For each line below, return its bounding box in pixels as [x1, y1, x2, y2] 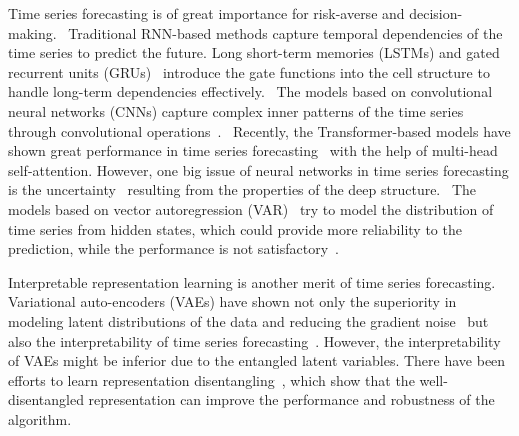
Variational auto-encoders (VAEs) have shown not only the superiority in [8, 291, 457, 312]
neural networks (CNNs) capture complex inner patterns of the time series [8, 100, 464, 121]
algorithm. [8, 408, 72, 429]
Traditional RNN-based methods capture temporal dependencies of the [68, 22, 503, 43]
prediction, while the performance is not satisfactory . [8, 238, 339, 259]
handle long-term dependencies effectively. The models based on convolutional [8, 81, 493, 102]
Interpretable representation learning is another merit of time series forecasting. [8, 271, 496, 292]
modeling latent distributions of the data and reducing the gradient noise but [8, 310, 489, 331]
